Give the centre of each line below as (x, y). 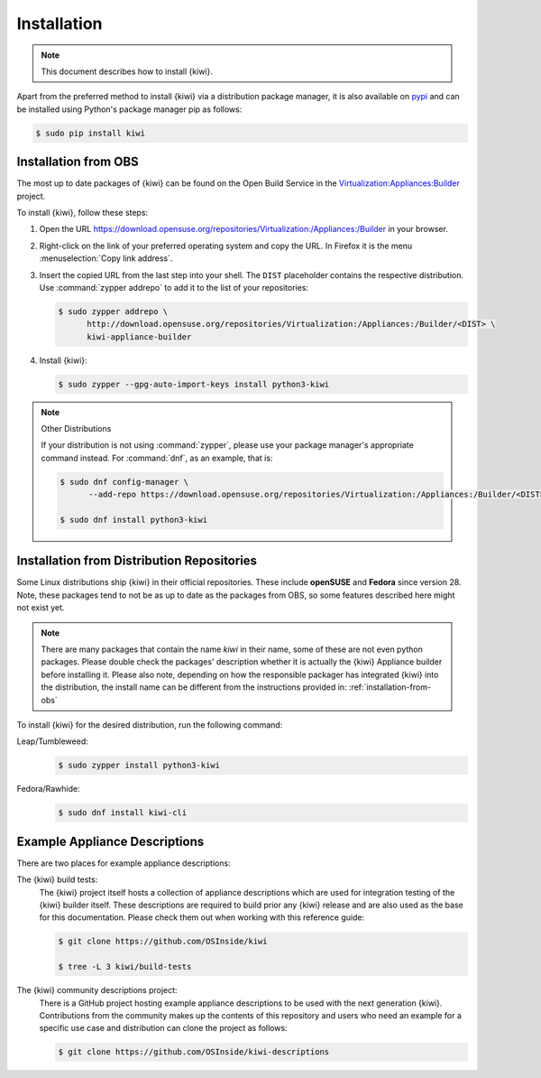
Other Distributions (76, 429)
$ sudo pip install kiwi (91, 133)
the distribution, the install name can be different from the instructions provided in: (194, 687)
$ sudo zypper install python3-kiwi (139, 766)
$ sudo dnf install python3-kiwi (133, 520)
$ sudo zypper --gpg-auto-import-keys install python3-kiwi (194, 384)
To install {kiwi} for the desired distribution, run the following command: (150, 725)
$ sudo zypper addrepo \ (113, 311)
